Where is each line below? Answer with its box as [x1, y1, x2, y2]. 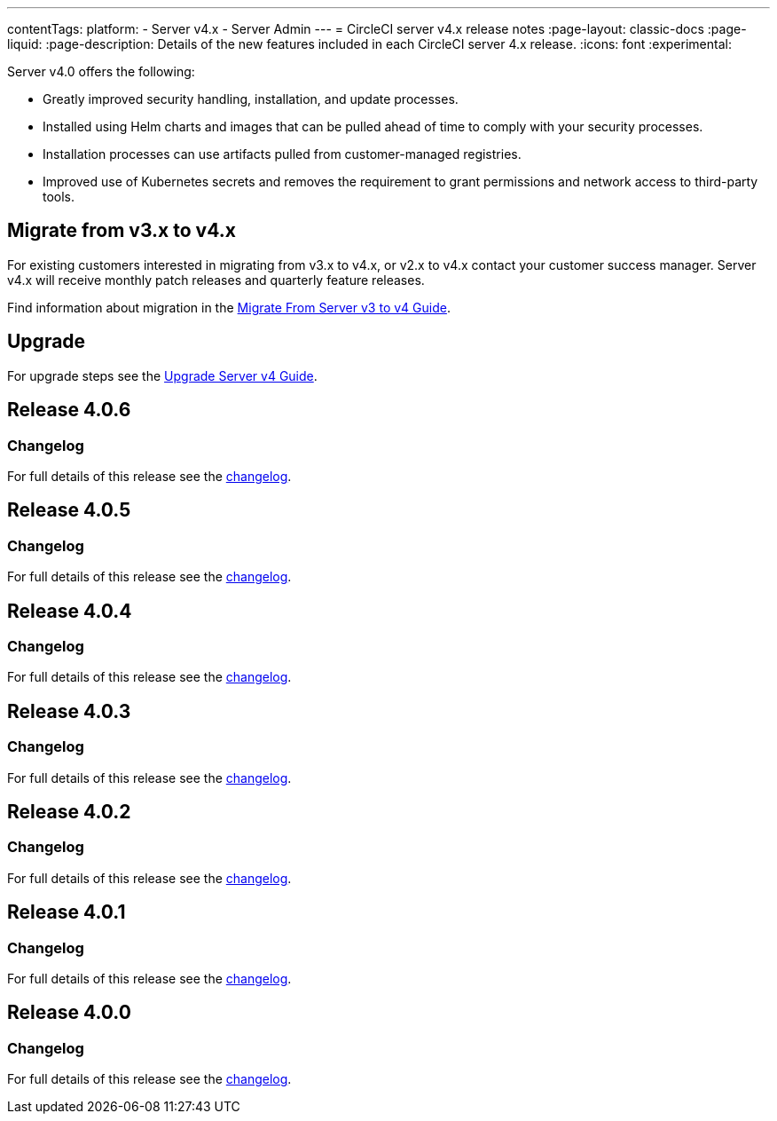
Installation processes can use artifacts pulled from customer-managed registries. [43, 146, 522, 162]
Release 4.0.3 [7, 699, 131, 722]
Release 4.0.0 [7, 1001, 131, 1024]
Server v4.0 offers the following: [7, 64, 195, 79]
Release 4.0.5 [7, 499, 131, 522]
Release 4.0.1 [7, 901, 126, 924]
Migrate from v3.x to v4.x [7, 219, 236, 242]
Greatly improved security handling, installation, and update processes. [43, 91, 459, 107]
